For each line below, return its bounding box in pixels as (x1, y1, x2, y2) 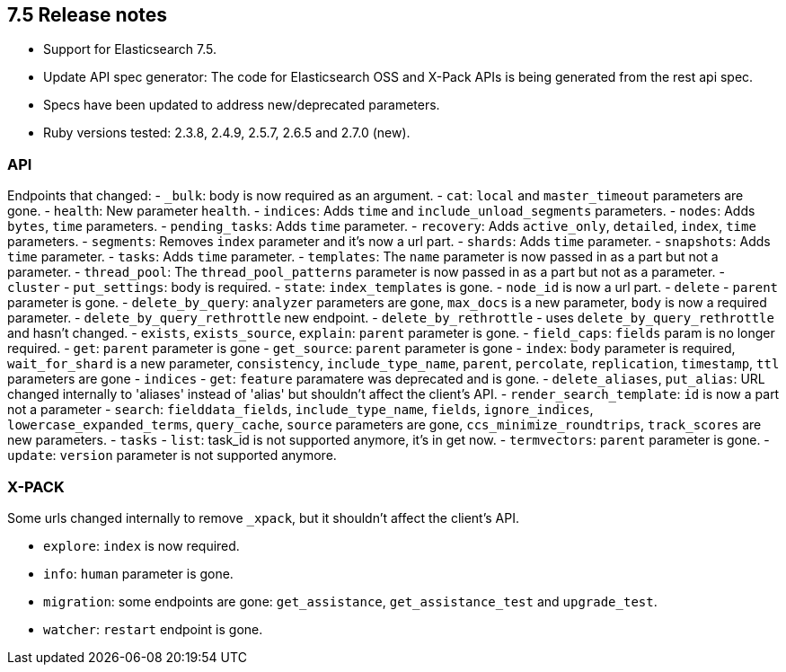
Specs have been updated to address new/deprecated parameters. (43, 97, 440, 113)
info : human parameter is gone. (43, 565, 234, 581)
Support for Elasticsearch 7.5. (43, 41, 216, 57)
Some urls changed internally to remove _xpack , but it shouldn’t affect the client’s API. (7, 509, 519, 526)
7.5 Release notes (7, 4, 168, 26)
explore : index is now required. (43, 537, 240, 553)
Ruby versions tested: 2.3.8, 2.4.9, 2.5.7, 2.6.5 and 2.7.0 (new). (43, 125, 411, 141)
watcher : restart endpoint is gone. (43, 621, 263, 637)
